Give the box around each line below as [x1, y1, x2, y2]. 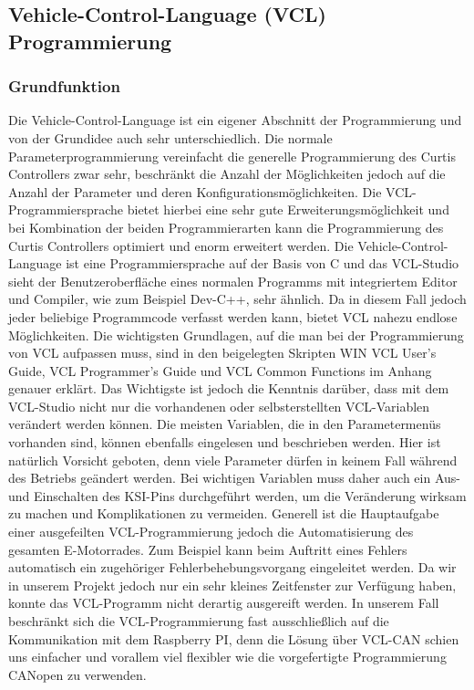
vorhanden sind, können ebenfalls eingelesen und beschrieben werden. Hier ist [8, 433, 441, 452]
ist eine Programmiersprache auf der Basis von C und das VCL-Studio [66, 254, 459, 273]
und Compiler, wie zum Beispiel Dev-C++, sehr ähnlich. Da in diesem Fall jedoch [8, 289, 467, 308]
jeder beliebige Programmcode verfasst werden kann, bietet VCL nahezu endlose [8, 307, 458, 326]
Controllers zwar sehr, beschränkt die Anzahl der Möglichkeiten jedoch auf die [8, 164, 446, 183]
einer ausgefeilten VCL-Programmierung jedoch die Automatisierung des [8, 522, 414, 541]
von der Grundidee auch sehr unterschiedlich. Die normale [8, 128, 333, 147]
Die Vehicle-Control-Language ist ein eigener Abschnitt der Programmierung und [8, 110, 462, 130]
